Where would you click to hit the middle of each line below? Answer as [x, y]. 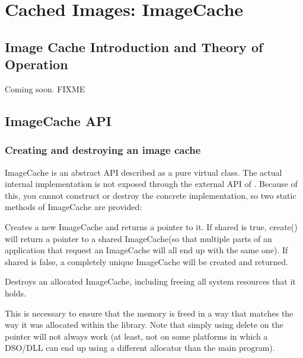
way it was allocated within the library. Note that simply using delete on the [144, 325]
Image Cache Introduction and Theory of [134, 46]
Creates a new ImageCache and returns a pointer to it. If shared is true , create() [151, 226]
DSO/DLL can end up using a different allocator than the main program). [140, 348]
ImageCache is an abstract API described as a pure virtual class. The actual [143, 172]
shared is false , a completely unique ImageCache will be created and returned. [146, 261]
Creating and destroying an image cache [103, 150]
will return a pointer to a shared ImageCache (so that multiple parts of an [138, 238]
